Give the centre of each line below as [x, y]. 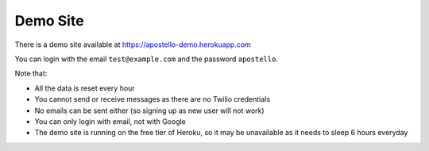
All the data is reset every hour [85, 88]
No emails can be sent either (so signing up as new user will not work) [150, 110]
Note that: [31, 74]
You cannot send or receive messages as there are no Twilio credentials [152, 99]
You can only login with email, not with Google [110, 121]
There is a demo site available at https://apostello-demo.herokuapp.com [133, 45]
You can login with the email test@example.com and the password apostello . [146, 59]
